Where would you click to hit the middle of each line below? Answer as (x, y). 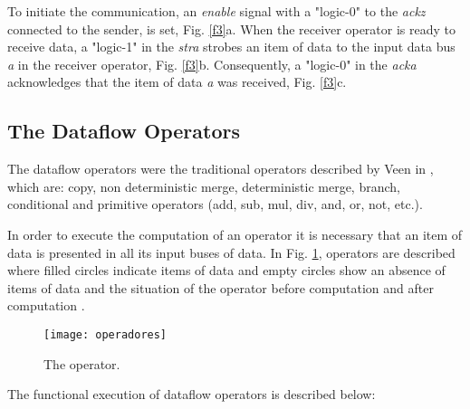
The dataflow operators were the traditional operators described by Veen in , (221, 169)
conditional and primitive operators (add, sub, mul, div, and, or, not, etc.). (215, 204)
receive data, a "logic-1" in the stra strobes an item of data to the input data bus (231, 47)
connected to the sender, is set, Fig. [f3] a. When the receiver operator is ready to (232, 29)
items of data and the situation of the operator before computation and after (221, 287)
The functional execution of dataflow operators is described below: (192, 394)
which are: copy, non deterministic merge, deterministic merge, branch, (204, 186)
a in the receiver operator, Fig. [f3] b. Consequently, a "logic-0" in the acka (212, 64)
